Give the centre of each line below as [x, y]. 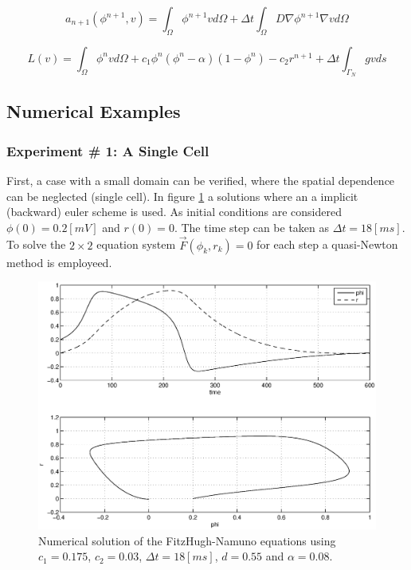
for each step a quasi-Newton [327, 244]
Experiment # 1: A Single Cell [108, 150]
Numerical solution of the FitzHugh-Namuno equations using [187, 540]
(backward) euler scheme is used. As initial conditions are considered [174, 212]
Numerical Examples [94, 111]
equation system [136, 244]
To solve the [36, 244]
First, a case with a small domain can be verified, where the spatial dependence [201, 180]
